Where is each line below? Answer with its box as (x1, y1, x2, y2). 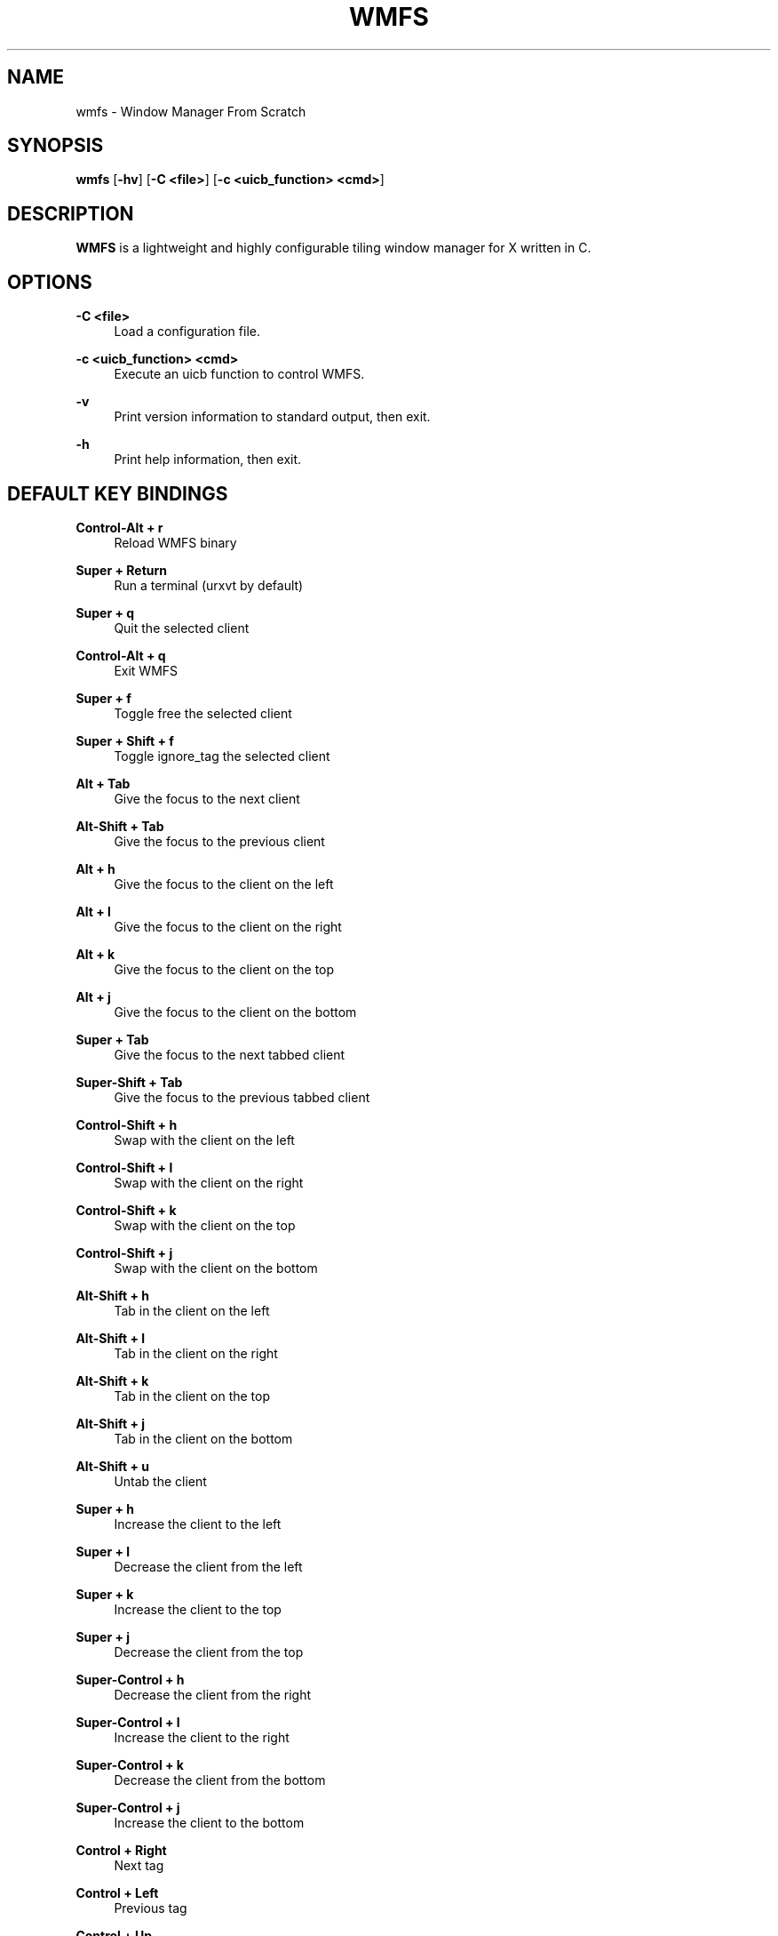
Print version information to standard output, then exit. (114, 409, 431, 425)
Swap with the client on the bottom (114, 1260, 318, 1276)
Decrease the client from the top (114, 1644, 304, 1660)
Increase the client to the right (114, 1729, 290, 1745)
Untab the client (114, 1473, 207, 1489)
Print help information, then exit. (114, 452, 302, 468)
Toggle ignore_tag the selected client (114, 748, 330, 764)
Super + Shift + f (75, 732, 174, 748)
